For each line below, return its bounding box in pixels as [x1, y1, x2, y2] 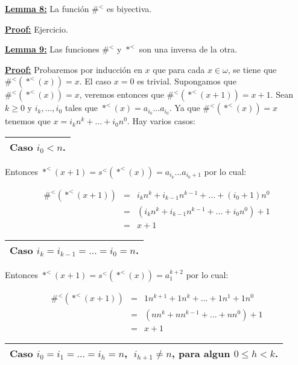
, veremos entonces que [79, 88, 164, 101]
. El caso [79, 75, 112, 87]
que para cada [153, 63, 205, 75]
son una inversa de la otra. [139, 43, 238, 56]
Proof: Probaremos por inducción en [5, 63, 142, 75]
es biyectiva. [106, 2, 152, 14]
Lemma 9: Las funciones [5, 43, 100, 56]
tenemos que [5, 115, 51, 127]
